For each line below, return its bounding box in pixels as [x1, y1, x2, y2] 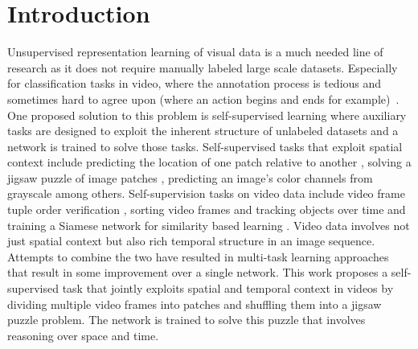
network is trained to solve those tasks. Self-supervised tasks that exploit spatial [7, 138, 403, 154]
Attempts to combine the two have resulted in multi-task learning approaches [7, 248, 389, 265]
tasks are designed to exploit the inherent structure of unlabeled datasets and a [7, 122, 399, 139]
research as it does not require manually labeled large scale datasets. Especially [7, 59, 398, 76]
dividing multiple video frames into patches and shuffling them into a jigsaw [7, 295, 382, 312]
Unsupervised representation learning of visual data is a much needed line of [7, 43, 383, 60]
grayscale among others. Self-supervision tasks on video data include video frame [7, 185, 405, 202]
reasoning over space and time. [7, 326, 159, 343]
